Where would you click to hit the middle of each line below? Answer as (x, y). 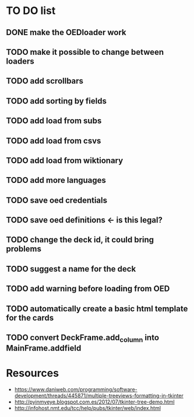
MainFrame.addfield (44, 348)
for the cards (30, 317)
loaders (20, 61)
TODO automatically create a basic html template (97, 309)
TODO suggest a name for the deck (71, 269)
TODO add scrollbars (45, 81)
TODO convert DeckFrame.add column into (82, 338)
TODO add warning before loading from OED (88, 289)
